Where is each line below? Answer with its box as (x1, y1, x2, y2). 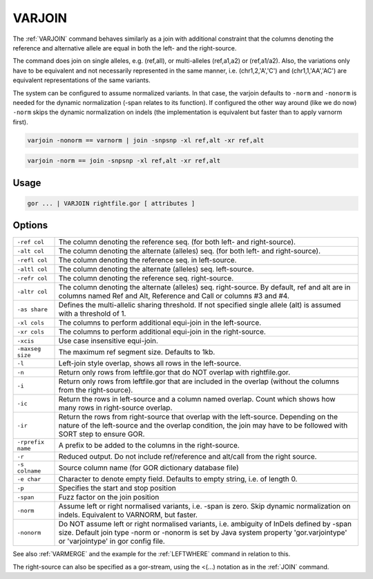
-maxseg (17, 345, 41, 352)
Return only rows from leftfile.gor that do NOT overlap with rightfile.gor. (58, 368, 290, 377)
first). (12, 117, 28, 126)
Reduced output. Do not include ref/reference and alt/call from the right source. (58, 452, 317, 462)
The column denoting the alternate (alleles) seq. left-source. (58, 265, 254, 274)
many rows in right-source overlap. (58, 403, 173, 412)
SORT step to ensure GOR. (58, 429, 145, 439)
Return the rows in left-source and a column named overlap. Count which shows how (58, 395, 336, 404)
